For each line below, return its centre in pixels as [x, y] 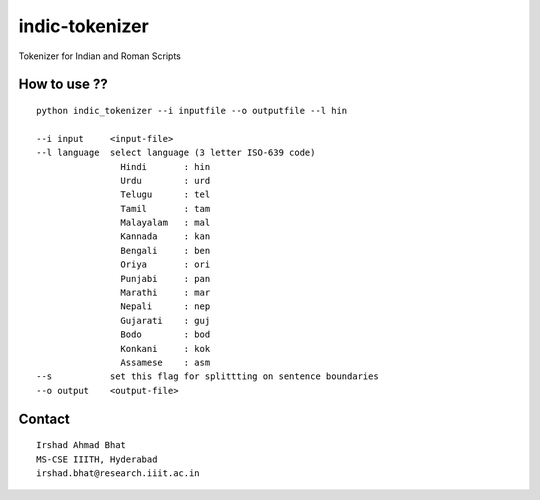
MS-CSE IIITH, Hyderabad [97, 459]
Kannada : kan [165, 236]
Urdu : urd [165, 180]
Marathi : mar [165, 293]
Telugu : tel [165, 194]
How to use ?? [63, 84]
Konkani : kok [165, 348]
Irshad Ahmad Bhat [81, 445]
